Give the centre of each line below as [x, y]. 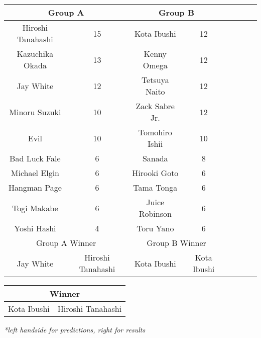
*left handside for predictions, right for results [75, 329]
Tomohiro [155, 132]
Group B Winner [176, 243]
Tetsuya [155, 80]
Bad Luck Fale [35, 158]
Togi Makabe [35, 208]
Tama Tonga [155, 187]
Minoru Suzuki [35, 112]
